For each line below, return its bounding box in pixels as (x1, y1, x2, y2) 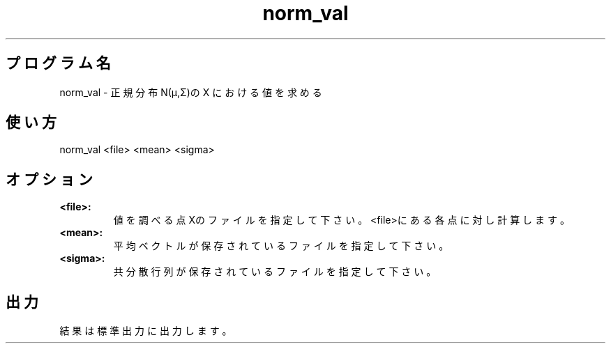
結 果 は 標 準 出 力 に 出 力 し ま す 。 (59, 325, 232, 337)
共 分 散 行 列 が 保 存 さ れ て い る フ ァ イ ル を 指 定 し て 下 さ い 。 (113, 265, 437, 278)
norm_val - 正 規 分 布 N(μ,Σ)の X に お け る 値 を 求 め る (59, 86, 322, 98)
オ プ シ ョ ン (6, 170, 93, 188)
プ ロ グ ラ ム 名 (6, 54, 111, 72)
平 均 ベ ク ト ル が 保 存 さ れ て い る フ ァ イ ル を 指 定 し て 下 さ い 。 (113, 240, 449, 252)
